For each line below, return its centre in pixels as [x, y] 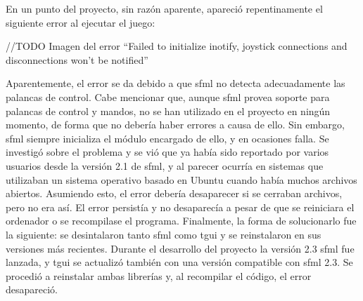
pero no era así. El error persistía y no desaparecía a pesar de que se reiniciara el [180, 207]
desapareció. [32, 289]
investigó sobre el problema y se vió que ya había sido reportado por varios [167, 152]
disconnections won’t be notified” [77, 59]
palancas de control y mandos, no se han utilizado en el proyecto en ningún [168, 111]
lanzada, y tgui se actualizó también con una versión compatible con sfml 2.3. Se [179, 262]
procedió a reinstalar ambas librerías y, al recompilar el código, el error [159, 275]
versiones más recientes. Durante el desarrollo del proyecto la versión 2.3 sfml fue [180, 248]
